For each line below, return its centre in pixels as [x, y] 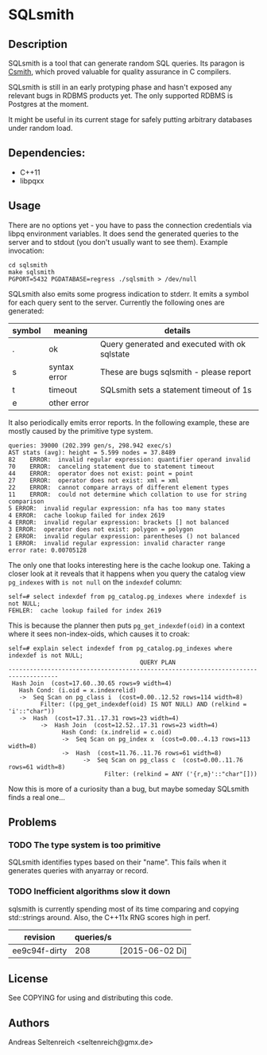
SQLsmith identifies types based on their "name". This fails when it [117, 862]
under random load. [41, 128]
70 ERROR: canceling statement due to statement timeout [112, 466]
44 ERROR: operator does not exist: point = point [101, 473]
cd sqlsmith [28, 265]
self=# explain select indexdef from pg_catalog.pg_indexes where [120, 648]
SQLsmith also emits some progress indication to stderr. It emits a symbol [128, 293]
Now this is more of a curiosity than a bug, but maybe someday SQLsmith [129, 789]
